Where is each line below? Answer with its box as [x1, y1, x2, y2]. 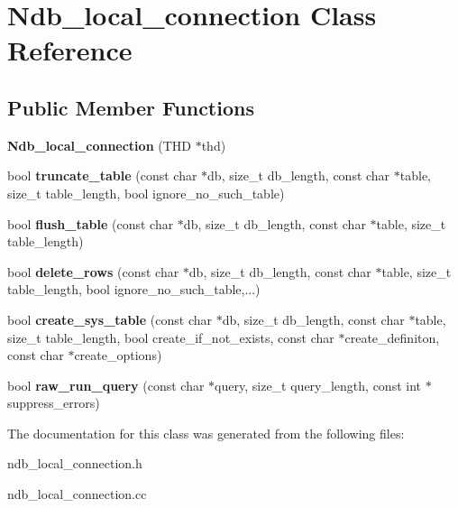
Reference [7, 32, 133, 69]
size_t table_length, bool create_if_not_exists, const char [7, 328, 334, 346]
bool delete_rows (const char [7, 262, 179, 281]
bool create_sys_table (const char [7, 309, 212, 328]
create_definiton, [344, 328, 440, 346]
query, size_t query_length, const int [215, 375, 422, 394]
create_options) [74, 346, 162, 365]
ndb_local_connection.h [7, 454, 142, 473]
